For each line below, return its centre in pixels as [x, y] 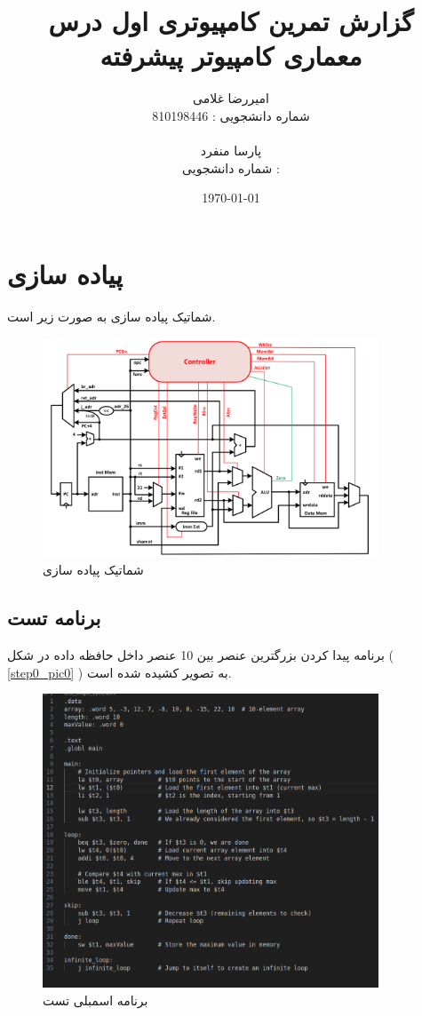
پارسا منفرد [231, 151]
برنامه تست [54, 618]
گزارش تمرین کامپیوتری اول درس [231, 21]
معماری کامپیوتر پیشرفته [231, 56]
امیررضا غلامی [231, 98]
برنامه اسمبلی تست [96, 1000]
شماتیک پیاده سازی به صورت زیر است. [111, 316]
